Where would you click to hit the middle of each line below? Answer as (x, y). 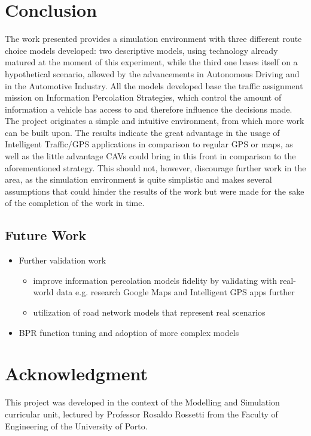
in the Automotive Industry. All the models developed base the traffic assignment (154, 85)
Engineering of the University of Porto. (76, 426)
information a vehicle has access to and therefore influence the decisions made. (149, 109)
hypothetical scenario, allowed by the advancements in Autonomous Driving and (152, 73)
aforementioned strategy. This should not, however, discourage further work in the (155, 167)
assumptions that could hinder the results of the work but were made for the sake (155, 191)
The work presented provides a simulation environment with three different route (153, 39)
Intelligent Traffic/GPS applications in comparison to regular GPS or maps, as (149, 144)
